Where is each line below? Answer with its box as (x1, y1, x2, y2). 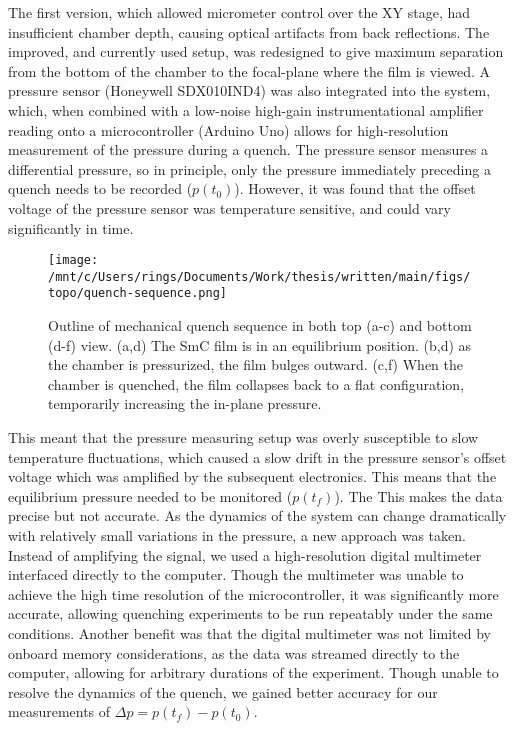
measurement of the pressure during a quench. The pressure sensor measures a (8, 139, 489, 160)
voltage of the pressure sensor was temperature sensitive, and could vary (8, 197, 451, 218)
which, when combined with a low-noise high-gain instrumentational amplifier (8, 99, 484, 120)
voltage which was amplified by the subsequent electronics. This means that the (8, 466, 497, 487)
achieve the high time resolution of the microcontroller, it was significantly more (8, 583, 499, 604)
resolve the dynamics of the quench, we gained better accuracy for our (8, 681, 438, 702)
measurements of (8, 701, 111, 722)
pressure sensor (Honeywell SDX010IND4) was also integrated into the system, (8, 80, 491, 101)
